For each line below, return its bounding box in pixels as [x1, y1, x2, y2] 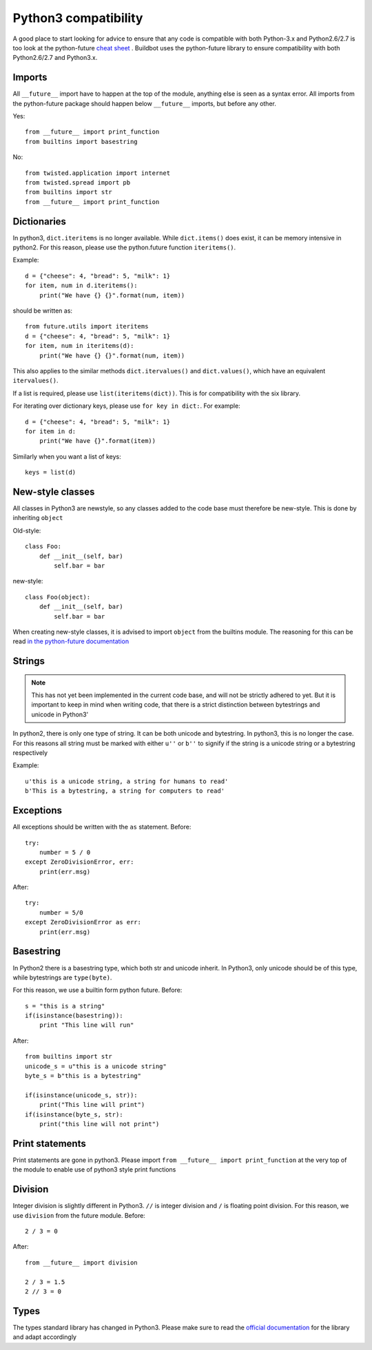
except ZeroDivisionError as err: [25, 918, 141, 926]
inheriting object [12, 514, 63, 522]
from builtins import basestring [25, 138, 138, 145]
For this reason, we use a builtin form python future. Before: [12, 986, 183, 995]
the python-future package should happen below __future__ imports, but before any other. [12, 99, 277, 107]
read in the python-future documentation [12, 637, 130, 645]
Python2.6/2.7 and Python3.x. [12, 54, 98, 62]
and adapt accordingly [12, 1333, 77, 1341]
